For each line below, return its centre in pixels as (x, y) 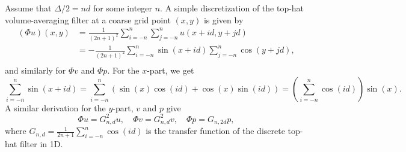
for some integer (123, 8)
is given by (223, 19)
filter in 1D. (41, 144)
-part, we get (171, 70)
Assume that (28, 8)
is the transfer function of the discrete (215, 131)
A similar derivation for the (55, 107)
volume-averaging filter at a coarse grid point (88, 19)
